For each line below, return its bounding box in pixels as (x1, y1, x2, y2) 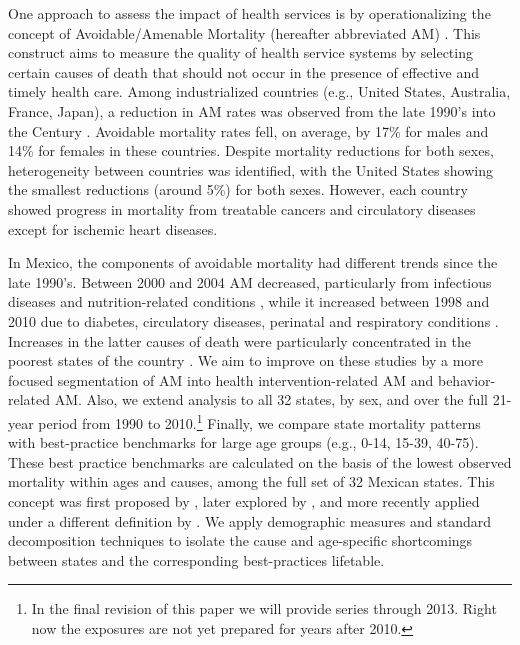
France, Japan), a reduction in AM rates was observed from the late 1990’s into (8, 100, 496, 121)
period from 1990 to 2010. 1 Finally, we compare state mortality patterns (38, 409, 481, 433)
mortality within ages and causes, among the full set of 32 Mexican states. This (8, 471, 495, 492)
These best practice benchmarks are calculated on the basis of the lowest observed (8, 451, 512, 472)
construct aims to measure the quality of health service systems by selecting (8, 42, 473, 63)
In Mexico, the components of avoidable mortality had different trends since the (8, 252, 498, 273)
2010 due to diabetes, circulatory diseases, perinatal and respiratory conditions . (8, 310, 499, 331)
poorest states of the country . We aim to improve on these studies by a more (8, 350, 484, 371)
